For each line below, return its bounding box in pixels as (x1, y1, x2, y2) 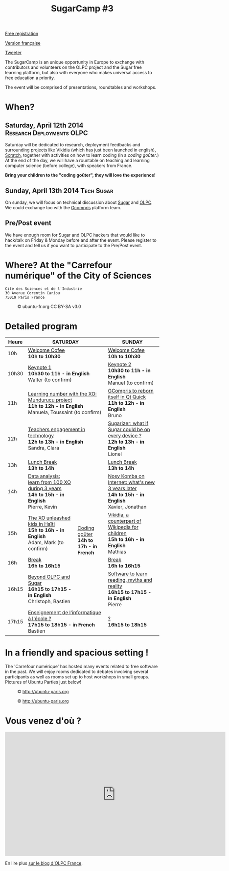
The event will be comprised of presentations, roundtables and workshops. (5, 84, 157, 90)
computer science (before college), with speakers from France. (5, 163, 133, 169)
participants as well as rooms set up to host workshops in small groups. (5, 674, 149, 679)
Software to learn (108, 570, 148, 577)
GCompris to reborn (108, 387, 154, 394)
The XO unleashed (27, 514, 71, 521)
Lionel (108, 450, 122, 457)
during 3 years (27, 485, 62, 492)
